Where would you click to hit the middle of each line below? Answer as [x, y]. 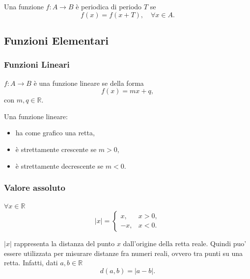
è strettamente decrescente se [59, 165]
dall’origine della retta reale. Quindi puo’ [185, 243]
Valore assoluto [35, 188]
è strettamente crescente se [56, 149]
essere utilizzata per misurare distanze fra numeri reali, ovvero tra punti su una [124, 253]
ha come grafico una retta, [55, 133]
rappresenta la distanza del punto [64, 243]
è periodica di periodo [109, 6]
